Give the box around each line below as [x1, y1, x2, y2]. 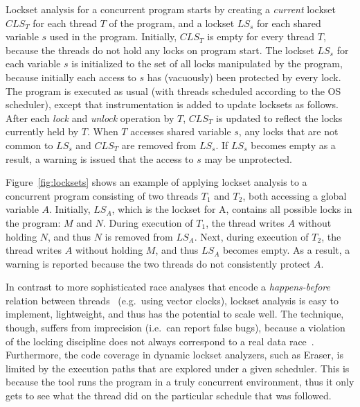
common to [6, 137, 53, 152]
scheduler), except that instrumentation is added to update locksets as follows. [6, 97, 339, 112]
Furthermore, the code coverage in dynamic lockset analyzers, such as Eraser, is [6, 347, 343, 362]
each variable [6, 56, 61, 71]
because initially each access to [6, 69, 136, 84]
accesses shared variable [130, 124, 231, 139]
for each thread [33, 15, 97, 30]
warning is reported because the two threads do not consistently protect [6, 256, 311, 270]
